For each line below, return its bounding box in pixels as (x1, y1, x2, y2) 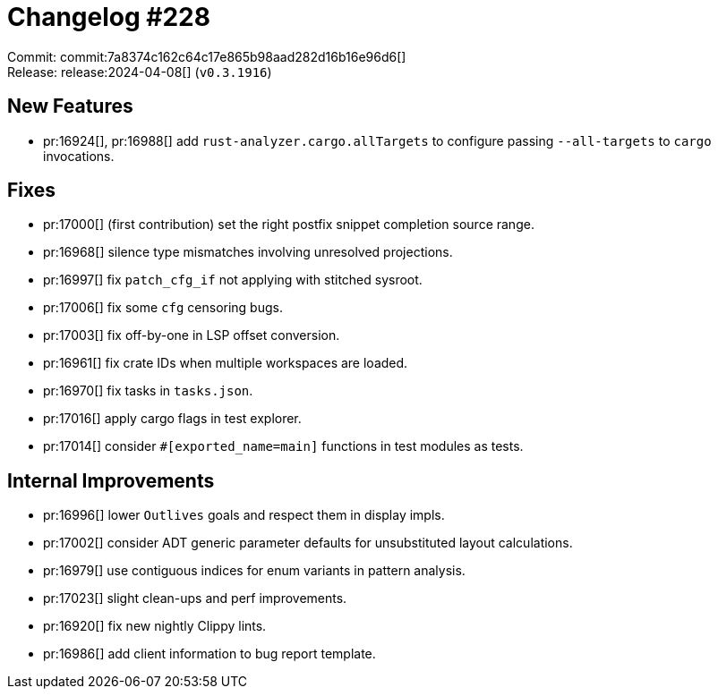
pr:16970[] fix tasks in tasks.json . (43, 383, 253, 399)
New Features (7, 95, 133, 118)
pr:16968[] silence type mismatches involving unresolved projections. (43, 244, 453, 260)
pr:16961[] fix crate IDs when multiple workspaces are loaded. (43, 355, 408, 371)
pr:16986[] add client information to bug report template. (43, 646, 376, 662)
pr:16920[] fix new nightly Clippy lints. (43, 618, 267, 634)
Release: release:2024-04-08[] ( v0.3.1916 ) (7, 64, 272, 80)
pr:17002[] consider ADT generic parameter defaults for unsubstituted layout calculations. (43, 535, 573, 551)
